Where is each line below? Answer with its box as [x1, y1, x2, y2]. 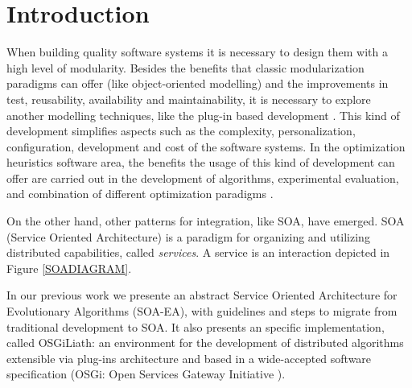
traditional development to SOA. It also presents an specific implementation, [6, 318, 385, 335]
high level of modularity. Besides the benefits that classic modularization [6, 59, 365, 76]
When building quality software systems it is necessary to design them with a [6, 43, 388, 60]
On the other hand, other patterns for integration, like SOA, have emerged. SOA [6, 213, 405, 229]
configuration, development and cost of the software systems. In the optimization [6, 138, 406, 155]
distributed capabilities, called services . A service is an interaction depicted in [6, 244, 390, 261]
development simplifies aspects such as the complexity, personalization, [6, 122, 356, 139]
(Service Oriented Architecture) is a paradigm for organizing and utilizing [6, 228, 370, 245]
